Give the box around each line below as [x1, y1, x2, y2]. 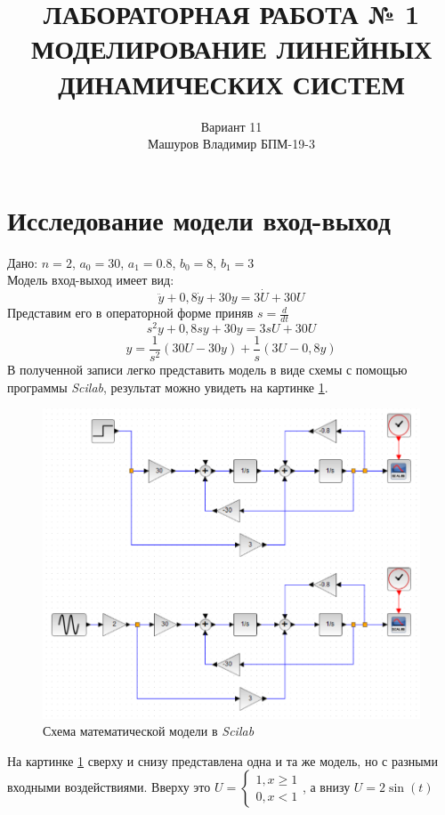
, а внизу [302, 778, 351, 796]
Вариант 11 [200, 117, 263, 135]
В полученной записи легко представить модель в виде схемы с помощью [7, 360, 408, 378]
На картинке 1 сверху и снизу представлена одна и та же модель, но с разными [7, 751, 438, 770]
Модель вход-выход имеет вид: [7, 270, 174, 289]
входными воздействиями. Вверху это [7, 778, 211, 796]
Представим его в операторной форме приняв [7, 303, 254, 322]
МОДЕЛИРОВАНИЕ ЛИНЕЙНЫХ [30, 30, 433, 67]
